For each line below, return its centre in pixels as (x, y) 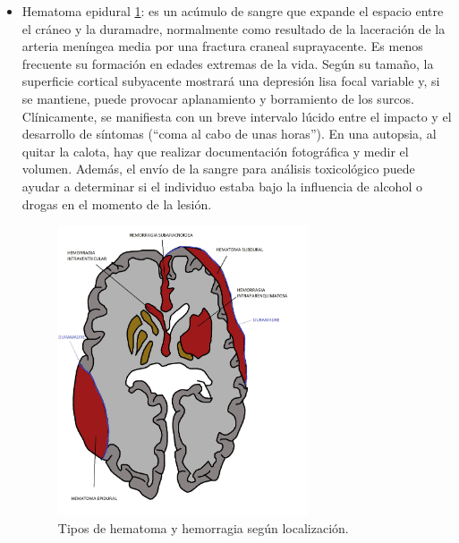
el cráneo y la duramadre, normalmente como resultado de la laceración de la (234, 28)
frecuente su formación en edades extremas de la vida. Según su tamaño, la (228, 63)
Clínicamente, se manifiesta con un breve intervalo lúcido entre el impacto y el (237, 116)
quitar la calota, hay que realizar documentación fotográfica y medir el (215, 151)
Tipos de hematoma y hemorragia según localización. (203, 527)
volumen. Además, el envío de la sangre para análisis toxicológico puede (218, 169)
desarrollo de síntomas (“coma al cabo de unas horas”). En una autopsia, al (229, 134)
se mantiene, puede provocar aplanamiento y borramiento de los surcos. (218, 98)
